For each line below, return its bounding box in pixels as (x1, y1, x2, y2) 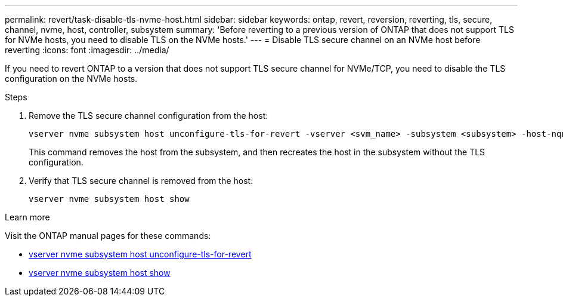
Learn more (5, 212, 50, 222)
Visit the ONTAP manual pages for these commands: (5, 231, 211, 241)
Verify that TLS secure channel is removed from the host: (29, 176, 253, 186)
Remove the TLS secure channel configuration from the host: (29, 110, 268, 121)
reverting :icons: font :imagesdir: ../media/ (5, 45, 169, 55)
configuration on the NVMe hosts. (5, 73, 138, 84)
